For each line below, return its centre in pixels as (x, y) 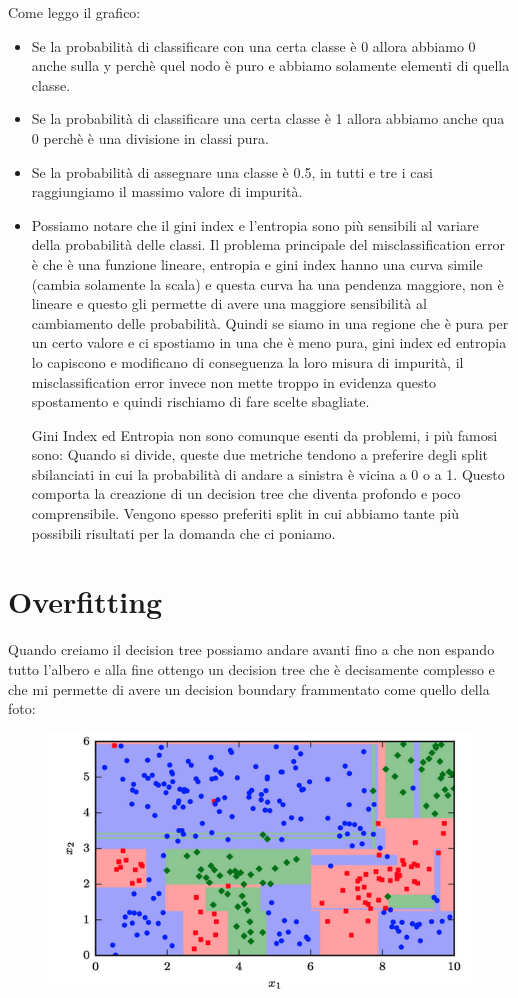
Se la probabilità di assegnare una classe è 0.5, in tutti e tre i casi (232, 171)
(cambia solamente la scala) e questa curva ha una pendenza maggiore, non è (267, 283)
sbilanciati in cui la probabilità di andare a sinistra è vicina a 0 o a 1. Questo (268, 473)
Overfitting (85, 601)
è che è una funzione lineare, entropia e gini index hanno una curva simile (257, 263)
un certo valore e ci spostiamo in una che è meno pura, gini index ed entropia (269, 342)
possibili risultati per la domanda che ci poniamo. (183, 532)
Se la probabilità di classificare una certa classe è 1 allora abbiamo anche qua (268, 118)
